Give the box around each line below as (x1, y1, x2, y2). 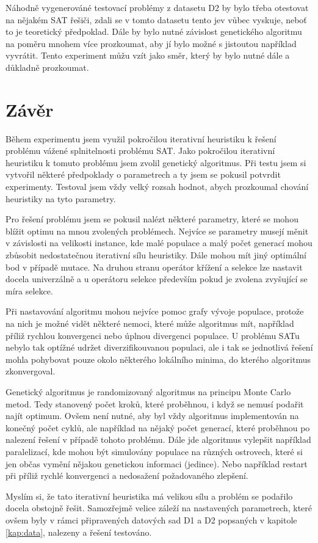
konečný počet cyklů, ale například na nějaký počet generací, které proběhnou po (5, 421, 310, 434)
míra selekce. (5, 284, 53, 297)
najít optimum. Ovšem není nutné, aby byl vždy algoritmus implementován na (5, 409, 299, 422)
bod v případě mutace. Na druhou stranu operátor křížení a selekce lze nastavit (5, 260, 303, 273)
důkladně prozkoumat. (5, 60, 89, 73)
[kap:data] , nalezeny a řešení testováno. (5, 525, 152, 538)
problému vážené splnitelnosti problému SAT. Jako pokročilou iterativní (5, 144, 275, 157)
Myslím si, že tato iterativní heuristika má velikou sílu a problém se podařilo (5, 489, 293, 502)
